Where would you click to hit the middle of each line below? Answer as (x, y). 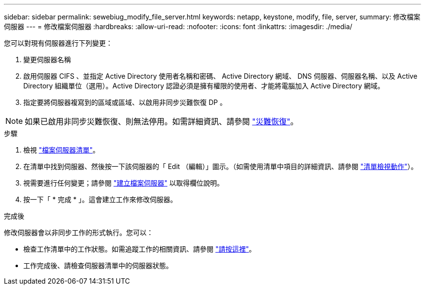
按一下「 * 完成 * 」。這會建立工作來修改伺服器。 (100, 199)
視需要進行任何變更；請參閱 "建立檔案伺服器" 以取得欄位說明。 (123, 183)
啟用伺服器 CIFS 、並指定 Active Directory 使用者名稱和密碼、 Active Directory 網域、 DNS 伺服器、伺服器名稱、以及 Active (221, 76)
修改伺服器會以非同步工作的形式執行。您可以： (79, 232)
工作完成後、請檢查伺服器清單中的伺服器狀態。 (98, 265)
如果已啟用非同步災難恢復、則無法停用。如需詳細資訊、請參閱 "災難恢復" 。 (162, 121)
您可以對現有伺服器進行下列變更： (58, 43)
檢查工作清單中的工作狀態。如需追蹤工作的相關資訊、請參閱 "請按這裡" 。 (139, 249)
